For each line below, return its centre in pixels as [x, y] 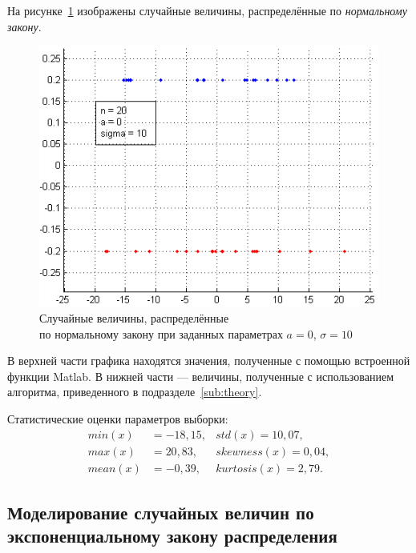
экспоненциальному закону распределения [172, 536]
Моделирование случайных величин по [161, 513]
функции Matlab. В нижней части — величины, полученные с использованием [201, 376]
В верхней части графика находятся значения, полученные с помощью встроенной [209, 361]
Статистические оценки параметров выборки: [118, 418]
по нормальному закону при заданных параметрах [161, 333]
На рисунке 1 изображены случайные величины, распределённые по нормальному [207, 10]
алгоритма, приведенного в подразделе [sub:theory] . [135, 392]
